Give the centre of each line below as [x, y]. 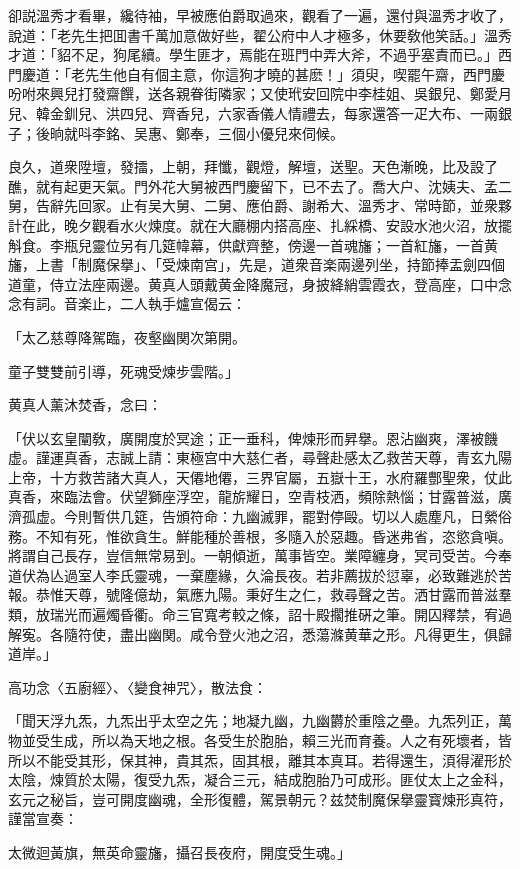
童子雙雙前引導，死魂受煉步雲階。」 [123, 370]
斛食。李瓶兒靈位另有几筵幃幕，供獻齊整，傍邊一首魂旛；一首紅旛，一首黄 [253, 244]
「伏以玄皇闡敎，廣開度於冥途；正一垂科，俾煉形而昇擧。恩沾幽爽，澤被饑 [253, 437]
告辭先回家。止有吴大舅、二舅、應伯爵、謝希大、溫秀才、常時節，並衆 [266, 205]
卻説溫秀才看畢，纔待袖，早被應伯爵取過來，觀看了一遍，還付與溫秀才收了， [260, 15]
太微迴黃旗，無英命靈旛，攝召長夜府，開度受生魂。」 [179, 851]
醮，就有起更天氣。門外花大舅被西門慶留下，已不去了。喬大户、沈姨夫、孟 [253, 185]
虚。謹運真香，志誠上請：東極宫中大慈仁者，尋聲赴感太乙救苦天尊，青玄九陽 [260, 457]
